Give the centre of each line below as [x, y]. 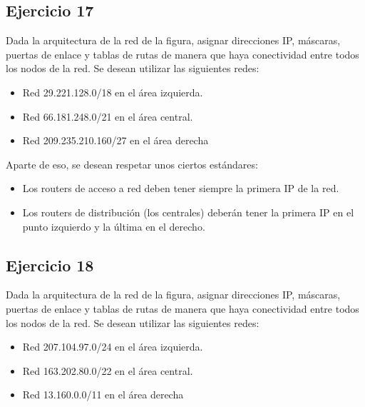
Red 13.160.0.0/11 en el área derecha [103, 395]
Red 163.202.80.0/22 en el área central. [108, 370]
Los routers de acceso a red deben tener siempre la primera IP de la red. [181, 188]
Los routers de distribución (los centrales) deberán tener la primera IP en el [188, 212]
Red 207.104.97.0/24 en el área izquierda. [113, 347]
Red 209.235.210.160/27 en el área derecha [115, 140]
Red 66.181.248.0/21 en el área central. [108, 116]
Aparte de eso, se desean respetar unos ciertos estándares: [132, 164]
